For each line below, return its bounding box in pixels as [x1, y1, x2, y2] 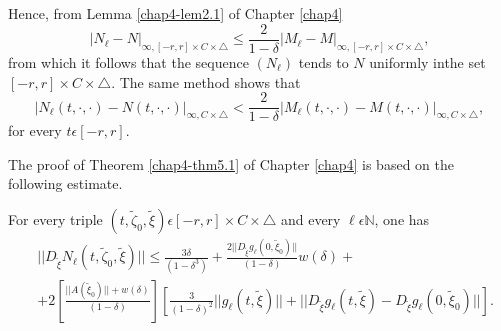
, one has [374, 208, 430, 229]
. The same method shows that [111, 71, 301, 92]
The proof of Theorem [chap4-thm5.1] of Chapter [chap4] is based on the [8, 153, 454, 174]
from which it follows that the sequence [8, 51, 249, 72]
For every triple [8, 208, 103, 229]
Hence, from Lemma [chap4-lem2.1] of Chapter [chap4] [8, 3, 343, 23]
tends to [298, 51, 349, 72]
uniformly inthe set [369, 51, 486, 72]
